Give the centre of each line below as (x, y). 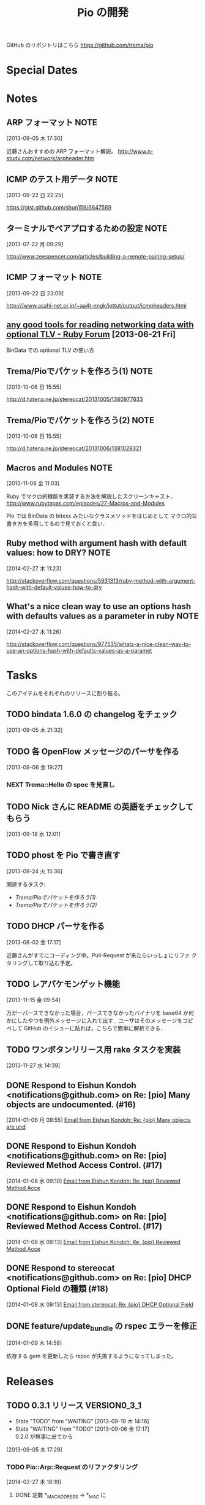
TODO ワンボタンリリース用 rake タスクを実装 (94, 1050)
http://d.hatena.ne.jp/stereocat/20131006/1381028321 (74, 448)
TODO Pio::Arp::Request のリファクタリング (72, 1467)
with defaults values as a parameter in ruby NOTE (102, 616)
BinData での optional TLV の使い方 (50, 350)
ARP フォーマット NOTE (52, 122)
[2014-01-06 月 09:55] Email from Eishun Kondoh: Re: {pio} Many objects (99, 1120)
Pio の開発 (103, 13)
